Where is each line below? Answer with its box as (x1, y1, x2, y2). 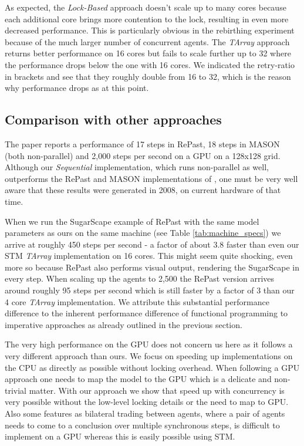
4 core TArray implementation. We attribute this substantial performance (5, 295, 269, 308)
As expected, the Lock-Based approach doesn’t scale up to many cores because (5, 1, 286, 13)
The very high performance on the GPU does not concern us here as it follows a (5, 338, 293, 350)
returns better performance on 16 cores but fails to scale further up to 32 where (5, 47, 291, 59)
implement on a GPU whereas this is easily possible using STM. (5, 430, 235, 442)
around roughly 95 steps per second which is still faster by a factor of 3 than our (5, 284, 295, 296)
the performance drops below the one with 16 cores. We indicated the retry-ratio (5, 58, 295, 70)
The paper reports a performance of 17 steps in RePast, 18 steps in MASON (5, 137, 280, 150)
